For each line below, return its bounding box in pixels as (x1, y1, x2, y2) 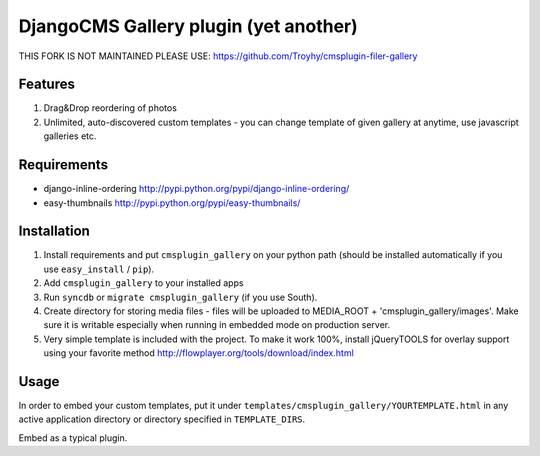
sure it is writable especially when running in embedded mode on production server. (43, 319, 390, 331)
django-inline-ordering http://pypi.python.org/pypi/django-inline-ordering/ (43, 183, 350, 195)
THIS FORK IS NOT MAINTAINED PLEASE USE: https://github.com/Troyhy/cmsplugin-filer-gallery (18, 50, 418, 62)
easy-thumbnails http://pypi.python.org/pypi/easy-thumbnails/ (43, 196, 301, 209)
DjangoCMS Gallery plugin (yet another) (18, 15, 359, 37)
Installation (18, 223, 90, 240)
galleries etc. (43, 130, 97, 142)
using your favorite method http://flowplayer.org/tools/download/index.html (43, 347, 354, 359)
